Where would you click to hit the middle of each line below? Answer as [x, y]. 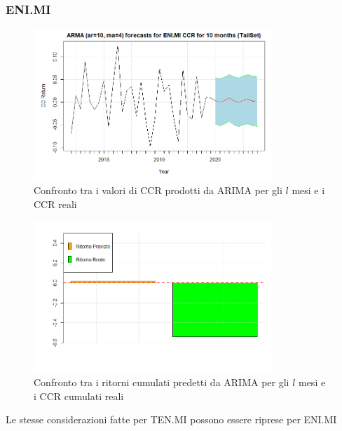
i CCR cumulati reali [79, 396]
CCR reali [55, 204]
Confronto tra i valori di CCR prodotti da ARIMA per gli [158, 190]
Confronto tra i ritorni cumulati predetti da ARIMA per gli [162, 382]
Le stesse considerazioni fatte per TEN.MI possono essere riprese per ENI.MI [171, 419]
